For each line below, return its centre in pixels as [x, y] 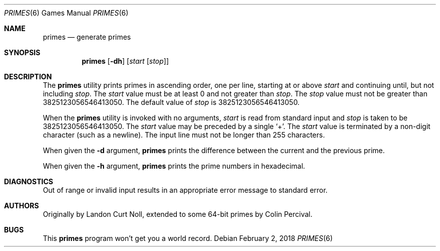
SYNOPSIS [22, 52]
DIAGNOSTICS [29, 181]
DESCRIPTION [28, 77]
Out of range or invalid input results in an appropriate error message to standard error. [185, 190]
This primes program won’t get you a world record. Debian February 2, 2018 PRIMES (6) [188, 238]
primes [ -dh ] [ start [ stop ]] [125, 61]
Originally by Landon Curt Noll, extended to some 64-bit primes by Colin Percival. [178, 214]
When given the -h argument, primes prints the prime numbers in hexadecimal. [174, 166]
